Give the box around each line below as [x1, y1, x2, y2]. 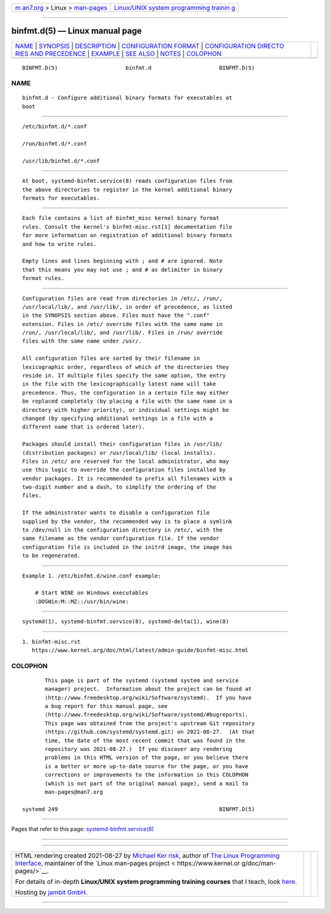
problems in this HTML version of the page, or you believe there [45, 754, 249, 761]
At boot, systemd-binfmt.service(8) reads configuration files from [22, 178, 232, 185]
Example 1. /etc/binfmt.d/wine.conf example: [22, 572, 162, 579]
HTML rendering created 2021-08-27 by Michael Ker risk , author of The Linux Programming [15, 851, 280, 859]
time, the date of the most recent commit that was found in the [45, 737, 245, 744]
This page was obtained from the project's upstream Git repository [45, 720, 255, 726]
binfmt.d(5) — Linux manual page [11, 26, 142, 36]
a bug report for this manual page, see [45, 703, 168, 710]
